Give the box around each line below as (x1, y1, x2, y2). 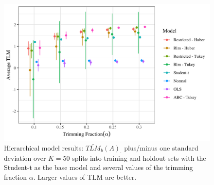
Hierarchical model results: (4, 142, 84, 152)
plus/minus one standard (124, 142, 198, 152)
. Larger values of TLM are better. (33, 171, 137, 182)
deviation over (4, 152, 46, 163)
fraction (4, 171, 27, 182)
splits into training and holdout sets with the (72, 152, 206, 163)
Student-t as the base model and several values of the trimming (4, 162, 193, 172)
